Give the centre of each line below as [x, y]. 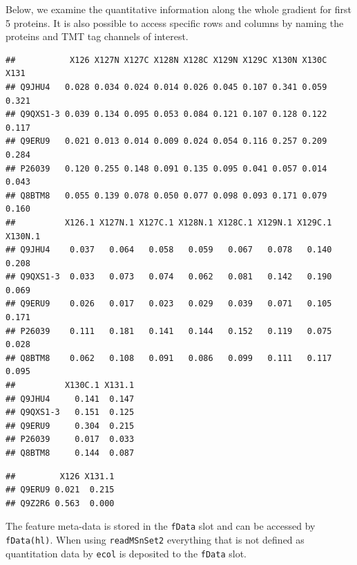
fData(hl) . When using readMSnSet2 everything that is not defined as [155, 540]
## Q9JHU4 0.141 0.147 [70, 399]
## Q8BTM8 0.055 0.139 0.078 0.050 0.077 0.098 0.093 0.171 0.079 [166, 195]
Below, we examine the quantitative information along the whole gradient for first [178, 9]
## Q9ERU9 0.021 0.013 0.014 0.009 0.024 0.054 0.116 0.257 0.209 [166, 141]
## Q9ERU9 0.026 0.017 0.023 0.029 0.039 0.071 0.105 [169, 304]
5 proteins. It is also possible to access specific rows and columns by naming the [175, 22]
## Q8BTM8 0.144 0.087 [70, 453]
